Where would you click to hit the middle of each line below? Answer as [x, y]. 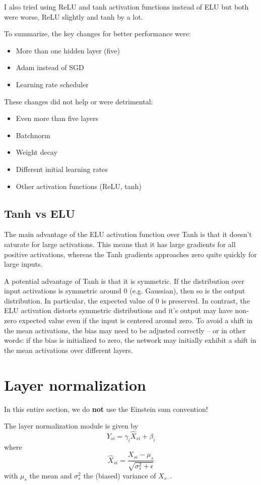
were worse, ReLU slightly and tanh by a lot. [74, 16]
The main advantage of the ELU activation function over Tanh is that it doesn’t [128, 234]
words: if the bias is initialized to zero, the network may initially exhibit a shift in [130, 340]
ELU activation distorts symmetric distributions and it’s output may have [118, 310]
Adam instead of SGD [50, 67]
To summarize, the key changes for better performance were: [97, 34]
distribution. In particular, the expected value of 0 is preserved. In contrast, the [127, 300]
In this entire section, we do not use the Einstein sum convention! [106, 409]
